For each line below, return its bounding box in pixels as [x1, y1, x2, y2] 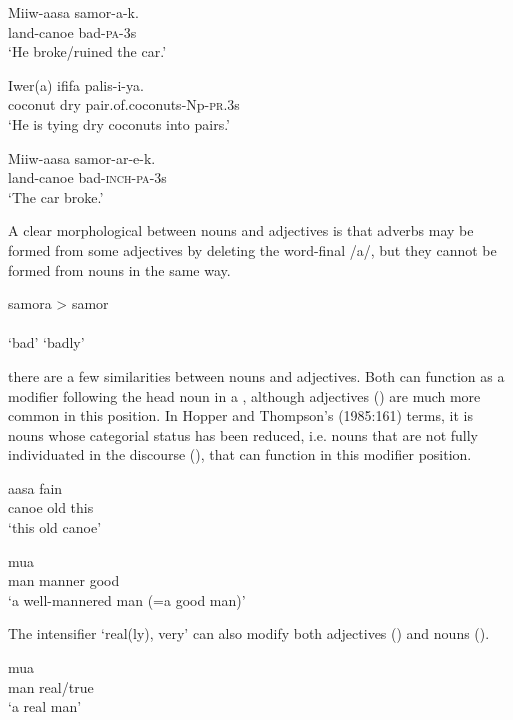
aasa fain [8, 477, 63, 498]
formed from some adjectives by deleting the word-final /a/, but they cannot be [8, 239, 497, 260]
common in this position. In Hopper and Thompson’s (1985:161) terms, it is [8, 405, 473, 426]
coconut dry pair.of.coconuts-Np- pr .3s [8, 94, 240, 115]
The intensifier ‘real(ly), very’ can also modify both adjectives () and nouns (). [8, 623, 490, 644]
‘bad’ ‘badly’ [8, 332, 85, 353]
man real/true [8, 676, 94, 697]
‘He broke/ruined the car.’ [8, 41, 167, 62]
